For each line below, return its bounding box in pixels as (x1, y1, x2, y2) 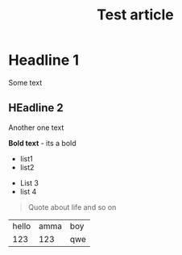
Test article (96, 6, 175, 24)
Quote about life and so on (27, 202, 117, 211)
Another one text (8, 123, 64, 132)
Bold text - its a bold (8, 138, 77, 148)
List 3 (19, 178, 39, 187)
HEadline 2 (8, 101, 64, 115)
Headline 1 (8, 51, 79, 69)
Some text (8, 77, 43, 87)
